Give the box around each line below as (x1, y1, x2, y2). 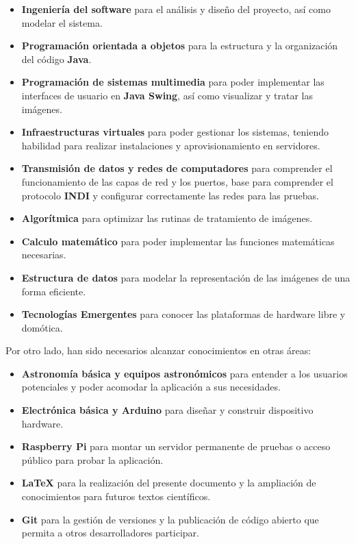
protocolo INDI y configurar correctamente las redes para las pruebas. (21, 188, 319, 202)
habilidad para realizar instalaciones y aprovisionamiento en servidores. (21, 138, 320, 152)
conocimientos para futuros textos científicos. (21, 489, 211, 504)
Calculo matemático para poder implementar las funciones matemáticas (21, 234, 335, 248)
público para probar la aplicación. (21, 452, 164, 467)
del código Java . (21, 51, 92, 66)
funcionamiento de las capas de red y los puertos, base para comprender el (21, 174, 333, 188)
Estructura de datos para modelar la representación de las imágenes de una (21, 270, 351, 284)
